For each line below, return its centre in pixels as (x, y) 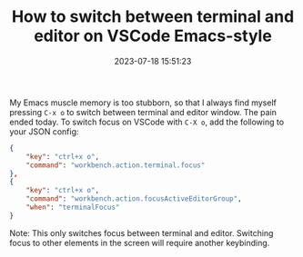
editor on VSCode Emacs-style (153, 36)
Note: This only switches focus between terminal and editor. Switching (141, 232)
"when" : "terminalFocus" (73, 208)
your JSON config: (44, 131)
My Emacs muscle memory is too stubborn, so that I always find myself (143, 103)
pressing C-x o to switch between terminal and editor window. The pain (143, 112)
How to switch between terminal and (153, 17)
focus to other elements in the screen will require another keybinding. (140, 242)
